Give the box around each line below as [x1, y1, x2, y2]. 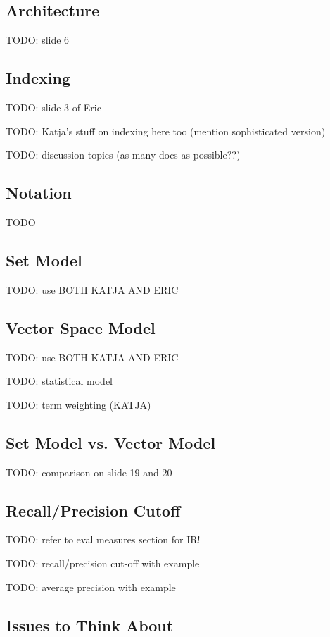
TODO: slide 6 [6, 32, 70, 47]
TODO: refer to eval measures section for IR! [6, 532, 201, 547]
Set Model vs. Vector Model [6, 431, 216, 453]
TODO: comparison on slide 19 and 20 [6, 464, 172, 479]
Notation [6, 182, 72, 204]
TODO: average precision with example [6, 579, 176, 594]
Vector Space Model [6, 316, 156, 338]
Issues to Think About [6, 614, 174, 636]
